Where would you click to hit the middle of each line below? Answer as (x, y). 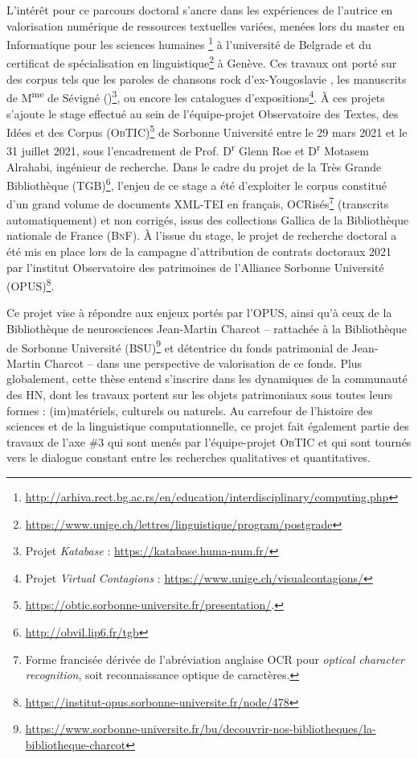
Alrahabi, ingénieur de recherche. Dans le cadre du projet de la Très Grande (194, 166)
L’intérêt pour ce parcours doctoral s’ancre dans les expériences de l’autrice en (200, 10)
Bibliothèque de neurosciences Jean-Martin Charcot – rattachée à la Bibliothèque (207, 328)
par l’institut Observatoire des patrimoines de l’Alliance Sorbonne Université (195, 267)
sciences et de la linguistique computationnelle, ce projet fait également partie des (208, 426)
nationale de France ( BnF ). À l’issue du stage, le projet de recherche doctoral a (202, 235)
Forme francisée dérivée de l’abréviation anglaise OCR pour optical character (215, 659)
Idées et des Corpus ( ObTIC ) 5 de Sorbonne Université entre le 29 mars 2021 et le (207, 131)
